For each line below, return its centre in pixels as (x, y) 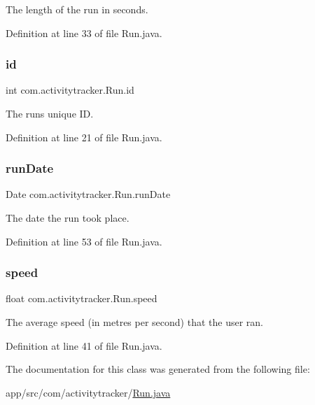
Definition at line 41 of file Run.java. (84, 345)
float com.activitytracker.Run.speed (82, 298)
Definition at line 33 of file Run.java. (84, 33)
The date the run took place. (68, 218)
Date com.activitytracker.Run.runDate (88, 194)
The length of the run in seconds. (77, 9)
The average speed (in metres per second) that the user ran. (134, 322)
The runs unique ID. (50, 113)
